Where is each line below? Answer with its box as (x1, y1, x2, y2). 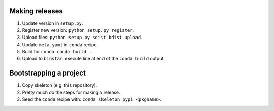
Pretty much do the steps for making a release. (22, 89, 120, 95)
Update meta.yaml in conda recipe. (22, 41, 98, 48)
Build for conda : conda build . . (22, 49, 93, 55)
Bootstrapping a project (9, 69, 86, 78)
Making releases (9, 7, 63, 15)
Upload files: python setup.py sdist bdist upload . (22, 34, 142, 41)
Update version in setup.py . (22, 20, 83, 26)
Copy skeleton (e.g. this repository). (22, 82, 97, 88)
